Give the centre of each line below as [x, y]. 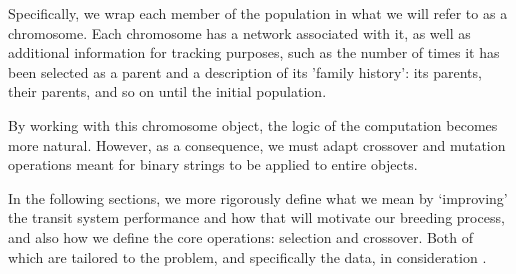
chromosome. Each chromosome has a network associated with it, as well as [239, 32]
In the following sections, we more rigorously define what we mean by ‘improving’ [258, 197]
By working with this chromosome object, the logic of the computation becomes [253, 124]
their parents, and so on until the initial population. [167, 91]
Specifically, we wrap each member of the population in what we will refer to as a [258, 13]
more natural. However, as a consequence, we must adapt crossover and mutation [257, 144]
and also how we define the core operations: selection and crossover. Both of [241, 236]
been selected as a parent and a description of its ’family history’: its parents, [245, 71]
